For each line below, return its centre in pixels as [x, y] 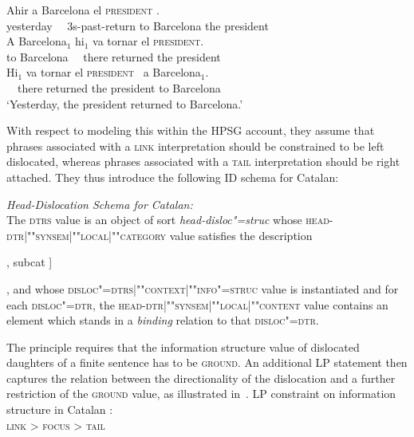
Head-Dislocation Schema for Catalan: [100, 204]
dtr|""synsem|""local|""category [86, 235]
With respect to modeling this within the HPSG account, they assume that [191, 130]
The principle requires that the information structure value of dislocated [183, 346]
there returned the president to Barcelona [119, 87]
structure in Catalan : [60, 409]
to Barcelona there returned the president [114, 56]
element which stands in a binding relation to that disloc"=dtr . [163, 320]
